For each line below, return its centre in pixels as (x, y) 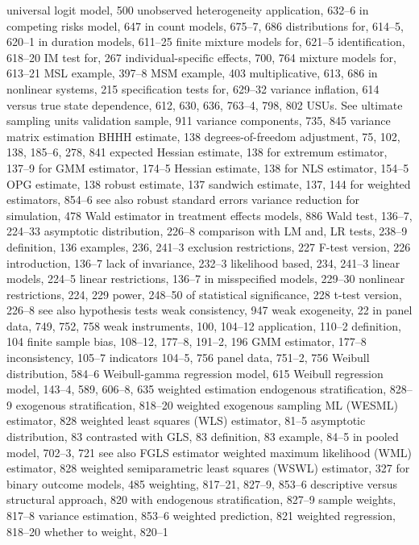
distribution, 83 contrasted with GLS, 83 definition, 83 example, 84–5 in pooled (203, 437)
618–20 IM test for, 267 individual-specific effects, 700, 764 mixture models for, (201, 57)
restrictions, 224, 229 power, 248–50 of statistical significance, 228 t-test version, (204, 294)
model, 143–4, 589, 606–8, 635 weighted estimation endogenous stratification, (197, 389)
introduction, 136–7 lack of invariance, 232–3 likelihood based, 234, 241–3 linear (203, 262)
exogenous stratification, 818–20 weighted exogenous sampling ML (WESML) (207, 404)
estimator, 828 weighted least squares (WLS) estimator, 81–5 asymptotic (186, 420)
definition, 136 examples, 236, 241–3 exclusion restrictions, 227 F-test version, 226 (209, 246)
